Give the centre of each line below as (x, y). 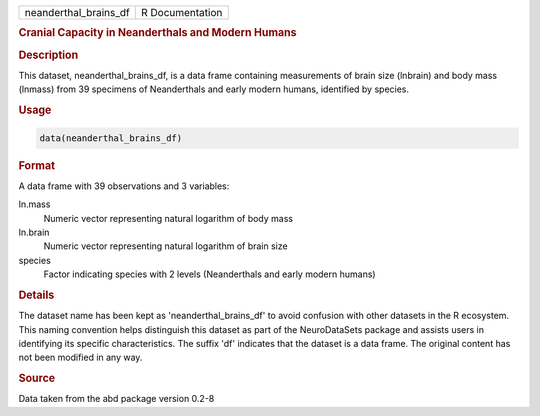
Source (37, 378)
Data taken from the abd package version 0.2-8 (116, 399)
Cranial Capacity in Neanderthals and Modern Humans (157, 33)
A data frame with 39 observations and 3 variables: (124, 186)
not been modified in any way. (80, 357)
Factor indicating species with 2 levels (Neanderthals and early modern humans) (209, 274)
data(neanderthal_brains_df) (111, 138)
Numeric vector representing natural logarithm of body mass (168, 218)
